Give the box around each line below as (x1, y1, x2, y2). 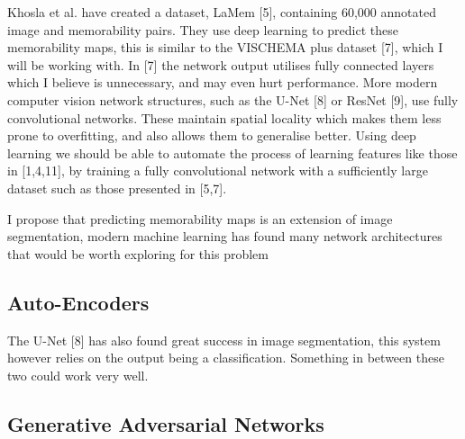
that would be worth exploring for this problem (7, 244, 269, 263)
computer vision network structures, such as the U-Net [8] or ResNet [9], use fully (7, 90, 459, 109)
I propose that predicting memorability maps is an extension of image (7, 209, 393, 228)
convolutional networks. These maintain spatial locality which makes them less (7, 108, 442, 127)
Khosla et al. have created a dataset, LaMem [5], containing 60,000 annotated (7, 3, 436, 21)
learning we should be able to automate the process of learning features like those (7, 143, 458, 162)
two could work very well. (7, 365, 149, 384)
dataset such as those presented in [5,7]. (7, 178, 227, 197)
